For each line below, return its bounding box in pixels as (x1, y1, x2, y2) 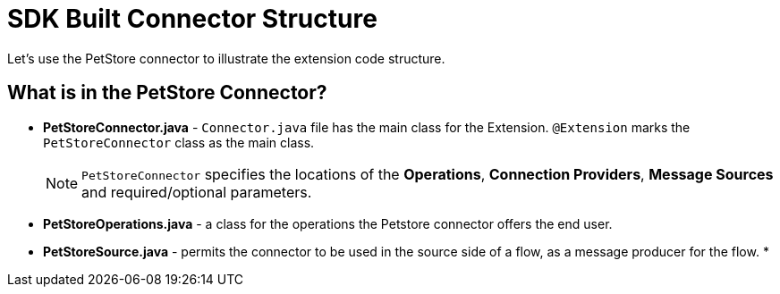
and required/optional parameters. (81, 182, 312, 201)
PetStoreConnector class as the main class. (43, 134, 315, 150)
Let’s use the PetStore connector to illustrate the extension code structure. (7, 50, 445, 66)
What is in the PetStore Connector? (7, 81, 327, 105)
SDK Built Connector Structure (7, 4, 377, 34)
